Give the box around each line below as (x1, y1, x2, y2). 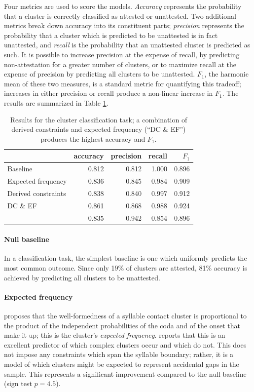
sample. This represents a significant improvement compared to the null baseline (4, 368, 247, 379)
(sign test (4, 378, 32, 389)
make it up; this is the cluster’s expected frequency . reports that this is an (4, 330, 225, 340)
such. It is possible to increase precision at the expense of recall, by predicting (4, 49, 240, 59)
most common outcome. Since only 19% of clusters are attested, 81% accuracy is (4, 263, 248, 273)
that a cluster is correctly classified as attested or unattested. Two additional (4, 10, 236, 21)
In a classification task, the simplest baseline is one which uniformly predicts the (4, 253, 247, 263)
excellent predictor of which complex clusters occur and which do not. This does (4, 339, 247, 350)
